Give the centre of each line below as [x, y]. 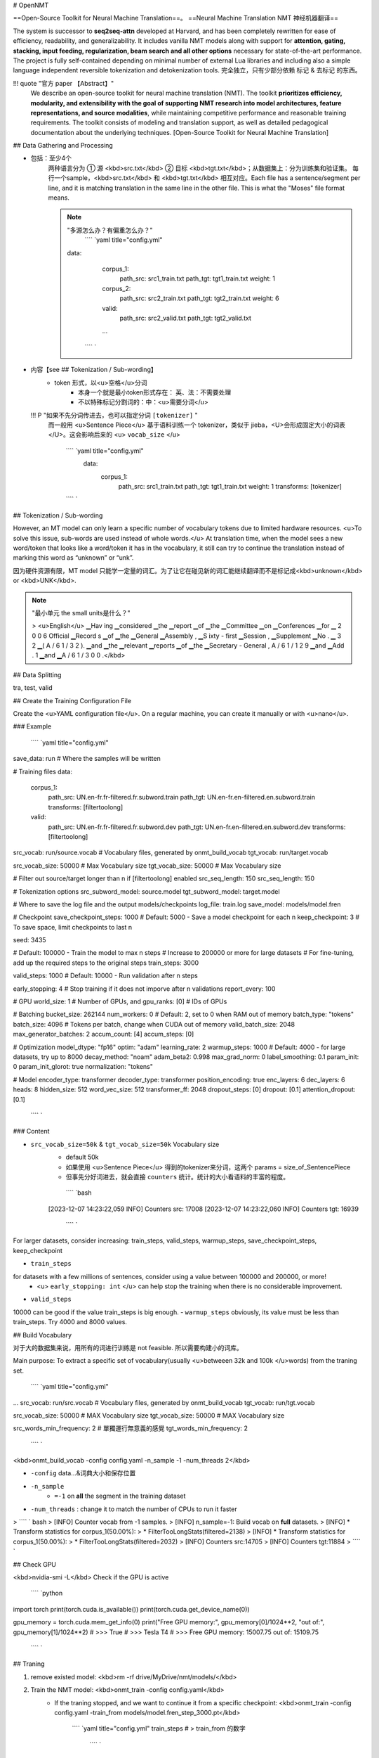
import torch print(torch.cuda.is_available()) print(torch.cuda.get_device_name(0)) [131, 1609]
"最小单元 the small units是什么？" [81, 612]
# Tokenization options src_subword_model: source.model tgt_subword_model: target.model [146, 891]
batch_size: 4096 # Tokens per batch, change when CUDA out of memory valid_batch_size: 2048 [154, 1024]
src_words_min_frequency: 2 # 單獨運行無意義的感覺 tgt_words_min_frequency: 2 [131, 1428]
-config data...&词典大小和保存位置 [83, 1473]
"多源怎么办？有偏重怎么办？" [110, 230]
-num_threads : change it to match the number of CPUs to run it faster [134, 1509]
